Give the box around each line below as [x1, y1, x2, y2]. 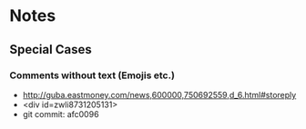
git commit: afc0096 [22, 108, 99, 119]
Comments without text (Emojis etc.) [9, 69, 176, 82]
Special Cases [9, 42, 93, 57]
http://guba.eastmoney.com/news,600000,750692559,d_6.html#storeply [22, 89, 297, 100]
